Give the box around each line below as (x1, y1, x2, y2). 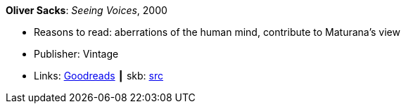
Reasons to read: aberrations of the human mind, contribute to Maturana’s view (34, 26, 400, 38)
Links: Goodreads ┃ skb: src (34, 70, 163, 82)
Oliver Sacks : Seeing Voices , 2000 (6, 4, 167, 16)
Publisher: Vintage (34, 48, 119, 60)
